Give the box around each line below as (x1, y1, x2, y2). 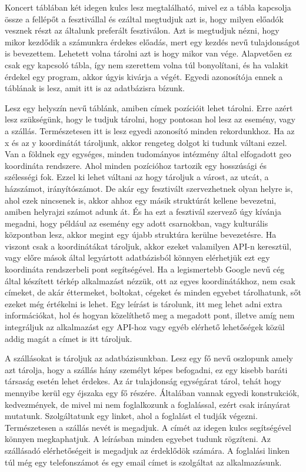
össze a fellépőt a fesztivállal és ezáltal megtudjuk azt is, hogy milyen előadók (5, 12, 284, 25)
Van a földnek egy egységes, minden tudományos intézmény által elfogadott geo (5, 148, 291, 160)
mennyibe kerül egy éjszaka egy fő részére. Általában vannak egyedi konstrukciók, (5, 387, 300, 398)
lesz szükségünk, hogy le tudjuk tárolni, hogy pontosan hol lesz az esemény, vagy (5, 113, 295, 125)
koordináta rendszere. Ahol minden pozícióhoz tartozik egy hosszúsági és (5, 159, 267, 171)
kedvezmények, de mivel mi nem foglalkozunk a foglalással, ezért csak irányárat (5, 398, 291, 410)
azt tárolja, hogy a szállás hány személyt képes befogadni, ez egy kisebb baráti (5, 363, 288, 375)
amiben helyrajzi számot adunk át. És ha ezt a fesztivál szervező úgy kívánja (5, 205, 281, 218)
